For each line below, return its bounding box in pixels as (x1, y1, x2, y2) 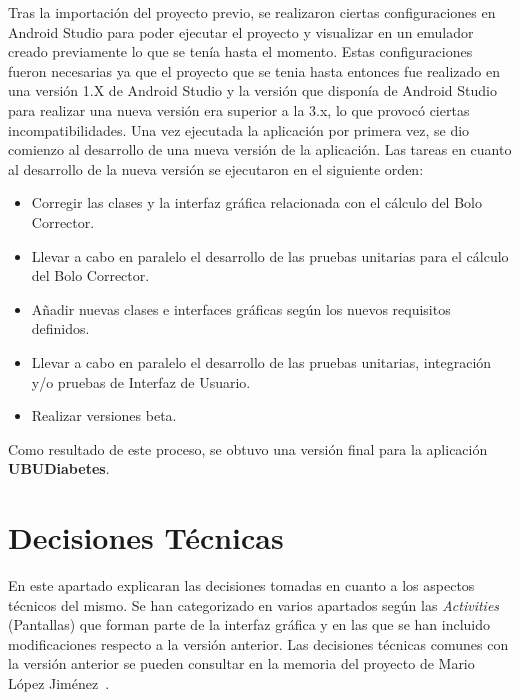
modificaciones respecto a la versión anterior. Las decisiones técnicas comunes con (8, 633, 509, 654)
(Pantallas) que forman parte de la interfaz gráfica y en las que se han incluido (8, 614, 491, 635)
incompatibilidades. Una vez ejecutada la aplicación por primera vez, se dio (8, 119, 470, 140)
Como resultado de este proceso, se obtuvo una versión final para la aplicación (8, 438, 488, 459)
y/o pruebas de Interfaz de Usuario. (31, 371, 251, 392)
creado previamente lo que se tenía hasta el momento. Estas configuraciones (8, 41, 473, 62)
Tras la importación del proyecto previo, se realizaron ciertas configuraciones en (8, 2, 496, 22)
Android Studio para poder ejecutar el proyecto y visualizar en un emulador (8, 21, 474, 42)
